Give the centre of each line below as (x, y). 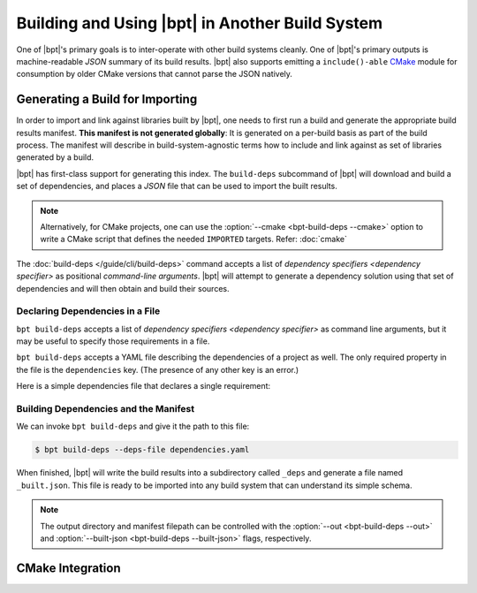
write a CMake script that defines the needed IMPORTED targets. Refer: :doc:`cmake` (194, 239)
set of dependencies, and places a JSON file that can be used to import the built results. (177, 186)
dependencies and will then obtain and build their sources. (123, 288)
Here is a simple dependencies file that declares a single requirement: (144, 386)
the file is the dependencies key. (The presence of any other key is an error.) (158, 369)
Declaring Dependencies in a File (88, 311)
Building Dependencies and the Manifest (106, 409)
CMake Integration (68, 568)
